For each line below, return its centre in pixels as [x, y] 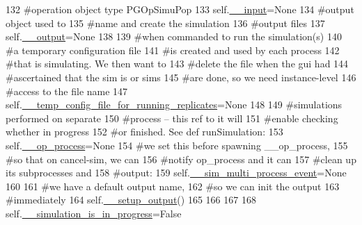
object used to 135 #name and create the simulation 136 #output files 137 [165, 23]
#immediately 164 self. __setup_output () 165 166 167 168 [131, 200]
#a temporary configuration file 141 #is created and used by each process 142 [173, 50]
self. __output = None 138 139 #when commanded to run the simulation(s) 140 [174, 36]
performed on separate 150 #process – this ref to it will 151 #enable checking [172, 118]
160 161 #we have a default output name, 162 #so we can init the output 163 [173, 186]
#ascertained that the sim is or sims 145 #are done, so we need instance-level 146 [181, 77]
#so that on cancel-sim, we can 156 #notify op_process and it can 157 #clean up [181, 159]
